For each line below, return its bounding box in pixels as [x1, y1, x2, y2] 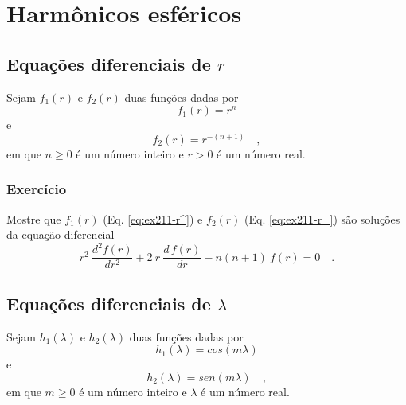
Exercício [6, 179, 67, 199]
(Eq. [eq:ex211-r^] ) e [103, 210, 203, 227]
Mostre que [6, 210, 61, 227]
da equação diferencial [6, 226, 115, 243]
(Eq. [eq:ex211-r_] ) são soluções [244, 210, 400, 227]
